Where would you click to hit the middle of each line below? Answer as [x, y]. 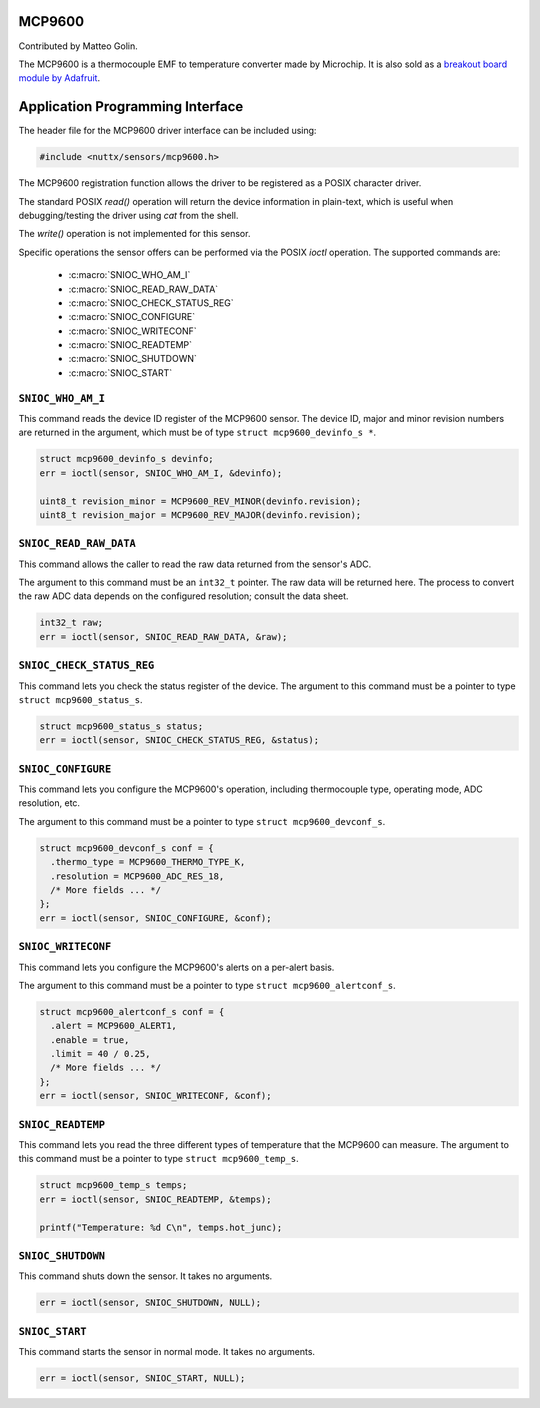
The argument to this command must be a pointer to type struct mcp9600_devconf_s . [202, 821]
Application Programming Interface [131, 106]
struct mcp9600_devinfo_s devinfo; [126, 459]
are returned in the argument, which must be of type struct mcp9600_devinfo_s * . [197, 432]
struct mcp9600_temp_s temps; [113, 1185]
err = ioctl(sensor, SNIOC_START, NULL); [142, 1378]
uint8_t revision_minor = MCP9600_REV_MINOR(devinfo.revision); [200, 501]
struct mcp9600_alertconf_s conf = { [132, 1011]
